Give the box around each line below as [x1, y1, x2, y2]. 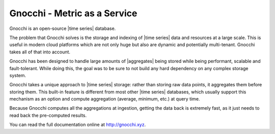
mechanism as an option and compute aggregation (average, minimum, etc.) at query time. [9, 96, 200, 102]
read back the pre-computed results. [9, 112, 87, 118]
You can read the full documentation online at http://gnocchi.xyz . [9, 122, 146, 128]
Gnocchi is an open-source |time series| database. [9, 25, 116, 31]
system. [9, 72, 26, 78]
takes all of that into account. [9, 49, 71, 55]
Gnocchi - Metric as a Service [9, 8, 137, 19]
